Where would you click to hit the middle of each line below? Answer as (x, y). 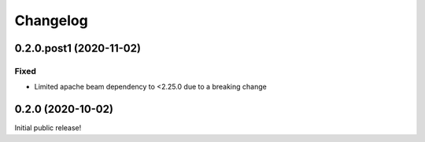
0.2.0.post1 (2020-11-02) (78, 48)
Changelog (51, 20)
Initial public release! (48, 128)
